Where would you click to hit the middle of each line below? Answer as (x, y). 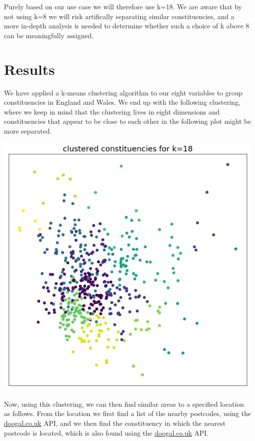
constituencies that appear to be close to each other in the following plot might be (127, 121)
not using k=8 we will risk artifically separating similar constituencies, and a (119, 16)
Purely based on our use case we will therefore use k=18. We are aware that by (123, 6)
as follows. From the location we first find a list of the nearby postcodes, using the (127, 413)
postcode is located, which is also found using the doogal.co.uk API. (106, 432)
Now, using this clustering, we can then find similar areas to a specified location (124, 404)
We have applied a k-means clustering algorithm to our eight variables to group (123, 92)
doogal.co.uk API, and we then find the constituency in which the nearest (115, 423)
